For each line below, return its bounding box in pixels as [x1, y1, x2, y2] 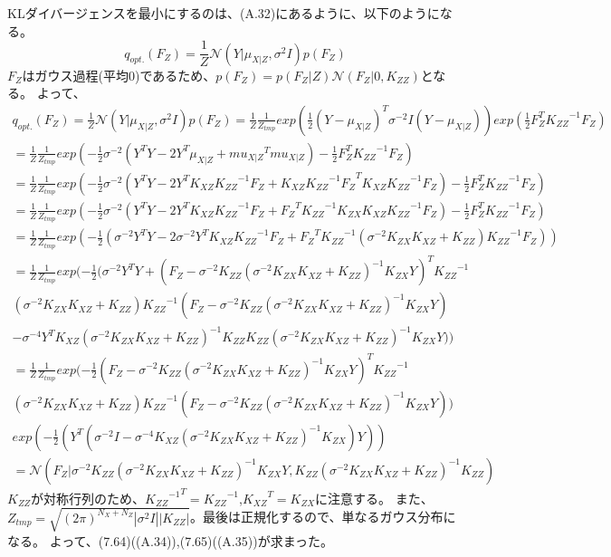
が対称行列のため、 [31, 488, 146, 507]
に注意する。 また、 [315, 488, 434, 507]
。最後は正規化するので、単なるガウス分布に [190, 507, 456, 526]
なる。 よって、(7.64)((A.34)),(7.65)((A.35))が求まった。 [7, 531, 334, 550]
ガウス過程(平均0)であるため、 [34, 65, 216, 84]
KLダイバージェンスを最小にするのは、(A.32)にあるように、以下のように [7, 4, 440, 22]
